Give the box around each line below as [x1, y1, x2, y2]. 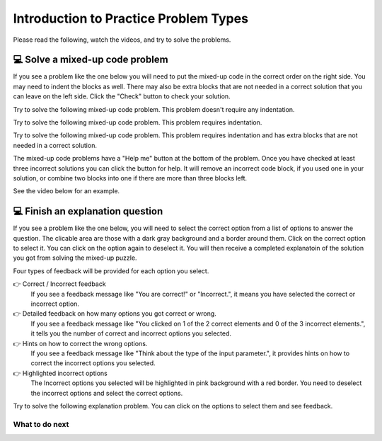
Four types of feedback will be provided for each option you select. [13, 266, 209, 275]
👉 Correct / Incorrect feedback [13, 280, 106, 288]
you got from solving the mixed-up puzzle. [13, 253, 137, 262]
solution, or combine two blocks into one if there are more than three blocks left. [13, 173, 248, 182]
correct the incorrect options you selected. [30, 359, 156, 367]
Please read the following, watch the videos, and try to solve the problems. [13, 35, 231, 44]
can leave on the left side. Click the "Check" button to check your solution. [13, 92, 231, 101]
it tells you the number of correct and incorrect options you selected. [30, 329, 232, 338]
